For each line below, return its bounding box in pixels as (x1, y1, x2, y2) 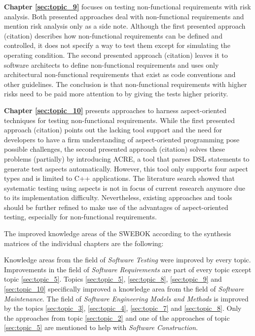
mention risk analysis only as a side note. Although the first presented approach (4, 21, 246, 31)
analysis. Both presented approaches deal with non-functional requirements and (4, 11, 244, 21)
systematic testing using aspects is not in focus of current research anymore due (4, 182, 245, 193)
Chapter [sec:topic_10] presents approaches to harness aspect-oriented (4, 105, 227, 115)
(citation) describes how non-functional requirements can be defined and (4, 30, 222, 41)
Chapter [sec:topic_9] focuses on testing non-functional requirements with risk (4, 1, 251, 11)
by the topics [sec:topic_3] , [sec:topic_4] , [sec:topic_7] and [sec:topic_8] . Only (4, 303, 242, 313)
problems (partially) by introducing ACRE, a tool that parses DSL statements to (4, 153, 250, 164)
